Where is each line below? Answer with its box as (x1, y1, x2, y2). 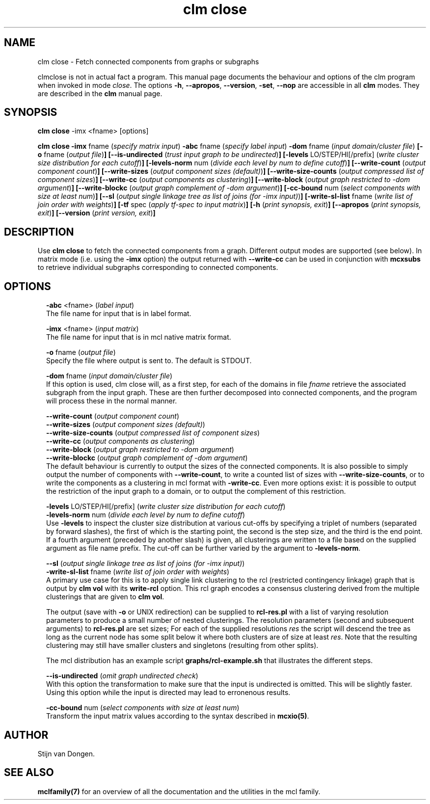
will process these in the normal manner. (46, 397, 177, 405)
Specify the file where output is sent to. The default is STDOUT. (46, 356, 252, 365)
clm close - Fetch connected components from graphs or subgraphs (37, 57, 259, 66)
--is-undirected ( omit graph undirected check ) (46, 671, 198, 680)
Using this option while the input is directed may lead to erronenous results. (46, 688, 291, 697)
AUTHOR (4, 728, 49, 741)
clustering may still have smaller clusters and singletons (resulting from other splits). (46, 641, 319, 650)
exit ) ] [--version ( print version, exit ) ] (37, 209, 156, 217)
